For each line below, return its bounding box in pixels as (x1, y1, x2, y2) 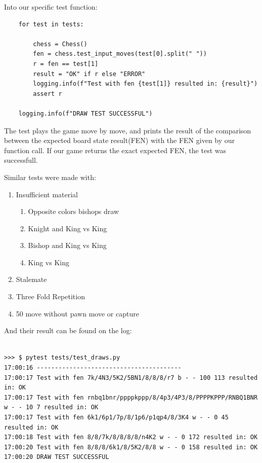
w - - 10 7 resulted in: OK (4, 404, 99, 411)
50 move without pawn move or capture (16, 308, 139, 318)
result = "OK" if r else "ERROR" (33, 70, 146, 78)
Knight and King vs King (28, 223, 107, 233)
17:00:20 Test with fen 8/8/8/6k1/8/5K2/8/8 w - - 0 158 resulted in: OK (4, 443, 258, 451)
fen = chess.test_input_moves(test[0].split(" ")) (33, 50, 207, 58)
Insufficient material (16, 189, 78, 199)
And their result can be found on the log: (4, 325, 132, 336)
